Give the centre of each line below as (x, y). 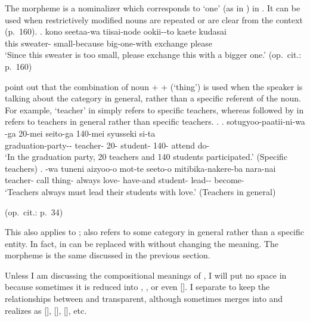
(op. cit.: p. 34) (34, 212)
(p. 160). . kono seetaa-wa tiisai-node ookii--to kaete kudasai (116, 31)
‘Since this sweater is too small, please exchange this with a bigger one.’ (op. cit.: (153, 55)
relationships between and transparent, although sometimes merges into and (144, 299)
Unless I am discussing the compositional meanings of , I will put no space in (146, 275)
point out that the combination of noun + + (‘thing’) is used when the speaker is (154, 86)
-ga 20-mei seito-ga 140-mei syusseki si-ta (80, 133)
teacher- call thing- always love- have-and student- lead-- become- (125, 180)
